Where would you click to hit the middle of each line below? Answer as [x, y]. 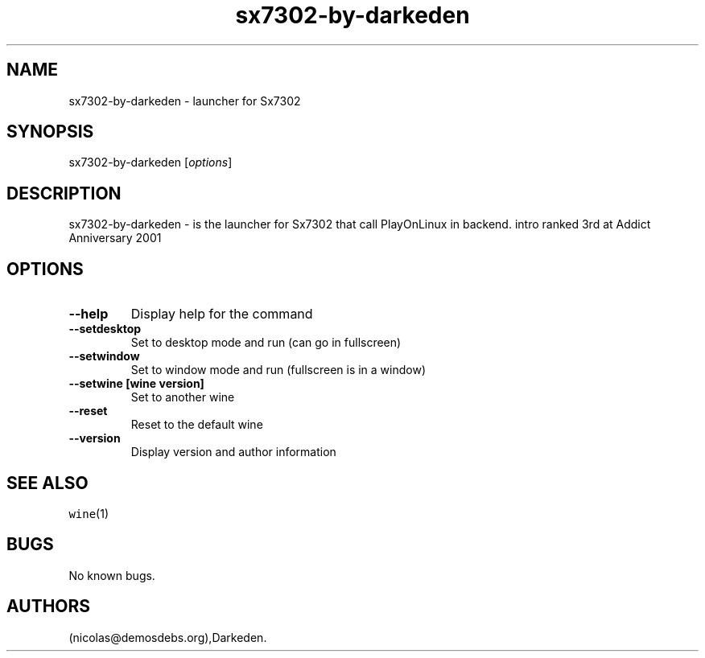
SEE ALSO [47, 483]
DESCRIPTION [64, 193]
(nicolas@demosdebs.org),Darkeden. [168, 637]
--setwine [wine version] [136, 384]
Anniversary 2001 [115, 238]
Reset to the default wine [197, 425]
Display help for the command [222, 314]
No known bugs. [112, 575]
